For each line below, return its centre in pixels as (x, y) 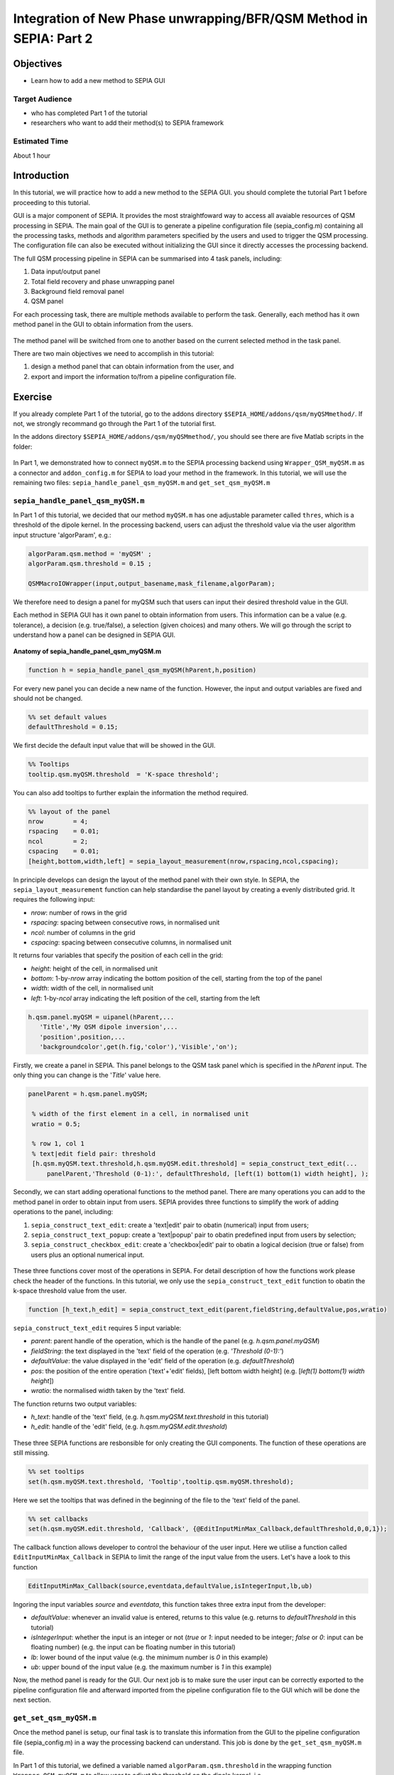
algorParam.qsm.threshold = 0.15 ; (90, 564)
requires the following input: (54, 900)
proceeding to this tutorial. (52, 202)
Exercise (33, 397)
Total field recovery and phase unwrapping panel (103, 281)
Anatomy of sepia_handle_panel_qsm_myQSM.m (87, 651)
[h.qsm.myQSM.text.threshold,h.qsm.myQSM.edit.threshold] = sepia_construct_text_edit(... (195, 1164)
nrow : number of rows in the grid (79, 912)
